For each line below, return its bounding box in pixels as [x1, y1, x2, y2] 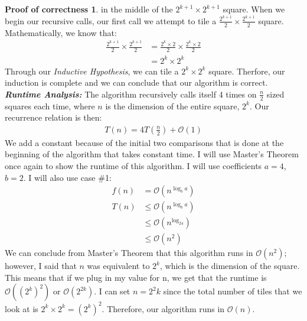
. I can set [94, 285, 130, 297]
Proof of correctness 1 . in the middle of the [5, 3, 173, 15]
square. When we [223, 3, 285, 15]
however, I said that [5, 260, 77, 272]
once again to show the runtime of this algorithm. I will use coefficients [5, 159, 262, 171]
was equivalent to [87, 260, 150, 272]
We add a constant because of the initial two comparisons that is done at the [5, 136, 284, 148]
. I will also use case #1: [23, 171, 112, 183]
